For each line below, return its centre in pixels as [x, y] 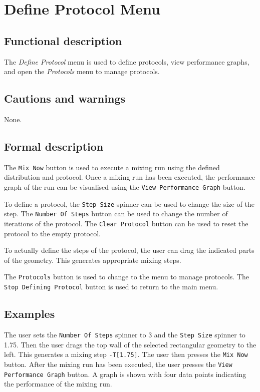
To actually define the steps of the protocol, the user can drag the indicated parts [129, 250]
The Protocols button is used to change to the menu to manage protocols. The [126, 277]
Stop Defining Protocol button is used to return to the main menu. [111, 287]
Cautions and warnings [65, 98]
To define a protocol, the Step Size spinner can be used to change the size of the [129, 204]
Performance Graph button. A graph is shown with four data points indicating [125, 374]
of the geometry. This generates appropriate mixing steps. [93, 260]
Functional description [63, 40]
